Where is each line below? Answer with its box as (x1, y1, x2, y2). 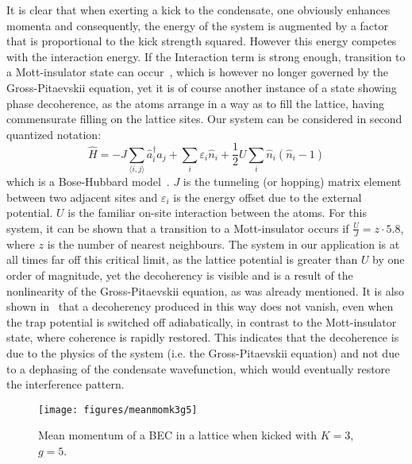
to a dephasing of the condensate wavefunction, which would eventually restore (6, 360, 391, 377)
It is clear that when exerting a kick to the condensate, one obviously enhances (6, 2, 391, 17)
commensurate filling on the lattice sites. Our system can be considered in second (6, 110, 402, 127)
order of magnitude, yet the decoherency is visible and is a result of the (6, 266, 353, 283)
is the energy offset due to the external (173, 188, 362, 205)
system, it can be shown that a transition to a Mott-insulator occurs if (6, 219, 349, 236)
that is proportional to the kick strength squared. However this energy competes (6, 33, 397, 49)
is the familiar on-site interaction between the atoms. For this (67, 204, 367, 221)
